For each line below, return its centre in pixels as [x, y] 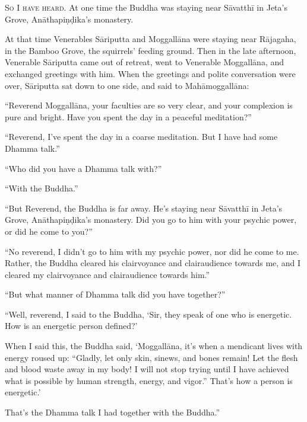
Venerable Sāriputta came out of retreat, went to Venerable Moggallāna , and [145, 62]
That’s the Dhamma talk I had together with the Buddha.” [113, 412]
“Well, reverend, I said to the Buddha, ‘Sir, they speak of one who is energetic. [148, 314]
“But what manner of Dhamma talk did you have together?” [115, 294]
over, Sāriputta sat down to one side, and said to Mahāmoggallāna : [127, 85]
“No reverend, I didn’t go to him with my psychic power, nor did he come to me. [152, 251]
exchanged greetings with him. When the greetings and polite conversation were [150, 73]
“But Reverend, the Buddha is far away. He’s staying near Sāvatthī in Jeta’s [144, 208]
